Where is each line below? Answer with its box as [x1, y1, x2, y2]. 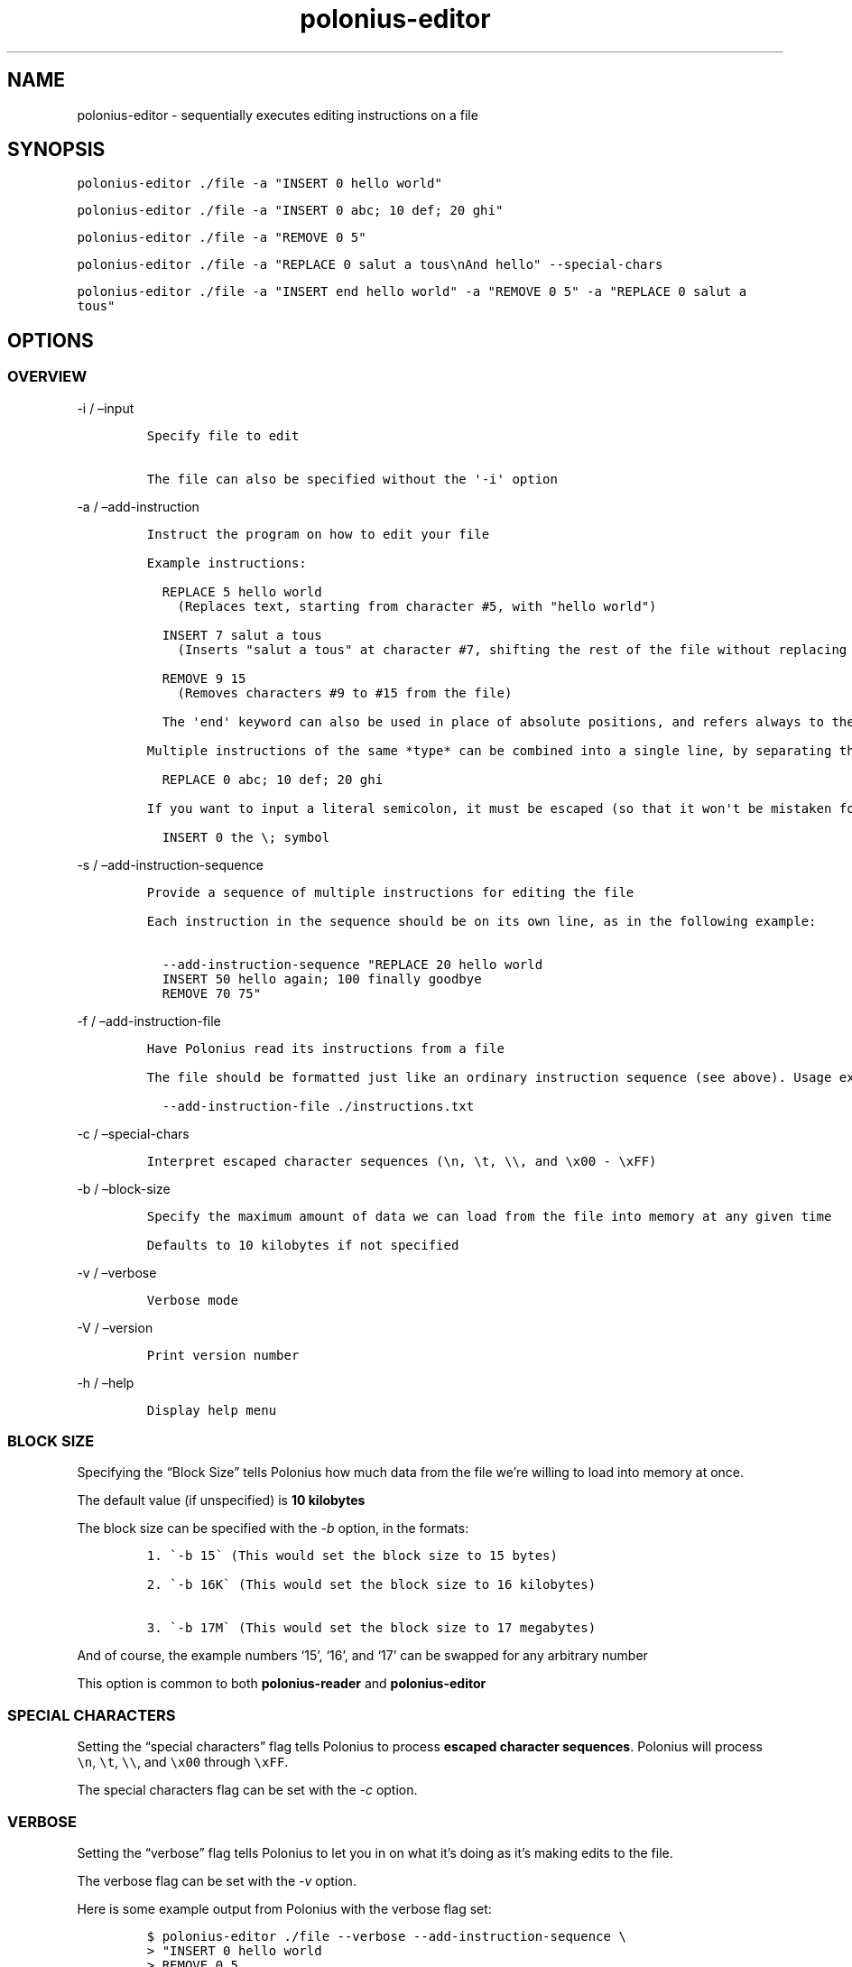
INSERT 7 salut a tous [162, 627, 322, 642]
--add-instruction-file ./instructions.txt [162, 1098, 475, 1113]
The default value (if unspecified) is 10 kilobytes [77, 1492, 366, 1509]
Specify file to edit [146, 428, 300, 443]
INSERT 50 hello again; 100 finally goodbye [162, 971, 482, 986]
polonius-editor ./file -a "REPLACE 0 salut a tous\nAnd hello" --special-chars [77, 257, 663, 272]
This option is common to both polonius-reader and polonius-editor [77, 1676, 486, 1692]
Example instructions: [146, 555, 307, 570]
